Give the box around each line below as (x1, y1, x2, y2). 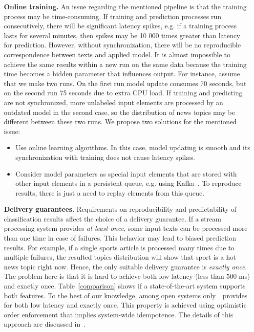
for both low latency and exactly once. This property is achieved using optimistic (4, 300, 247, 310)
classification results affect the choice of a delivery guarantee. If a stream (4, 213, 221, 223)
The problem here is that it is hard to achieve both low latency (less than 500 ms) (4, 271, 250, 281)
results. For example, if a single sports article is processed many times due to (4, 242, 234, 252)
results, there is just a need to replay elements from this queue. (15, 187, 205, 198)
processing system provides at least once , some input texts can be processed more (4, 223, 248, 233)
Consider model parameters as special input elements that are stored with (15, 168, 237, 178)
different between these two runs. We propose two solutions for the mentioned (4, 116, 237, 127)
